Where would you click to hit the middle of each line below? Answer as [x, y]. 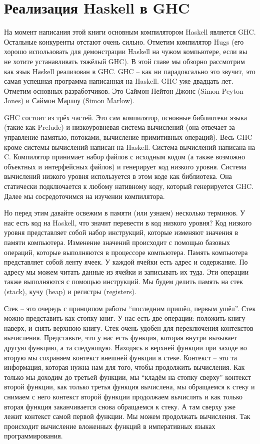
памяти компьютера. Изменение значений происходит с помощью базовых [117, 242]
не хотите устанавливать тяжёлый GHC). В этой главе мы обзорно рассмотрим [124, 61]
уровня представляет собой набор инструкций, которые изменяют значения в [121, 232]
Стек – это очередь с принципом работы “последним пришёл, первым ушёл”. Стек [130, 308]
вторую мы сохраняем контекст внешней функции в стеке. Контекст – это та [120, 357]
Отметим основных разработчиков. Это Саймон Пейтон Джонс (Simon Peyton [124, 90]
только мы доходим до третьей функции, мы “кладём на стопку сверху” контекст [128, 377]
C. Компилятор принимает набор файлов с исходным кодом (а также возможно [124, 157]
